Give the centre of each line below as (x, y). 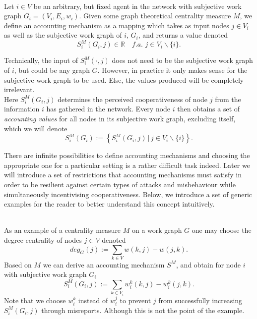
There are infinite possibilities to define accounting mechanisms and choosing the (127, 155)
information (22, 109)
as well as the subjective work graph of (63, 35)
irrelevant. (19, 89)
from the (228, 99)
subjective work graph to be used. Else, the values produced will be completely (124, 80)
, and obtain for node (209, 264)
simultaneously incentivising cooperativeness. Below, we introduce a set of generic (128, 194)
